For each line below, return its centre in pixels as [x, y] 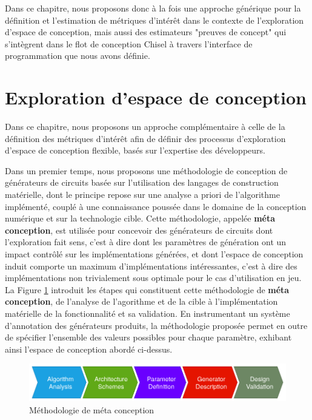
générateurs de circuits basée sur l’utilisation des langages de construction [142, 182]
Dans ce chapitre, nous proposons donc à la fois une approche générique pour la [153, 8]
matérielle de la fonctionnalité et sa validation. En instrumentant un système [148, 313]
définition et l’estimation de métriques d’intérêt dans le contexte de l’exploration [154, 20]
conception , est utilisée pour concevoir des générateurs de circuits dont [139, 230]
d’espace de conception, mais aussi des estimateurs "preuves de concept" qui [146, 32]
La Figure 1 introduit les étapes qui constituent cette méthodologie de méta [147, 289]
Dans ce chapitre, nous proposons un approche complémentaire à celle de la [145, 127]
